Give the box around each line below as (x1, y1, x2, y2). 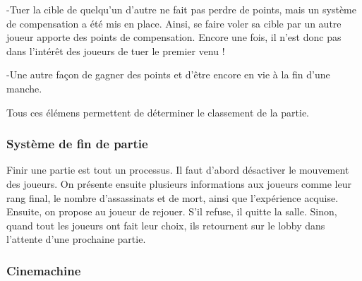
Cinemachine (6, 261, 81, 279)
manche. (6, 80, 42, 95)
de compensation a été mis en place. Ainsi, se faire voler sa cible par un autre (6, 16, 342, 30)
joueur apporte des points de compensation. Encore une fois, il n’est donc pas (6, 30, 342, 44)
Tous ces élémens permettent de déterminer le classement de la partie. (6, 104, 310, 119)
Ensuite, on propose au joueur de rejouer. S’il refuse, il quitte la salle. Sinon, (6, 204, 337, 219)
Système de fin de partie (6, 135, 148, 153)
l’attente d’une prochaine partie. (6, 232, 146, 246)
